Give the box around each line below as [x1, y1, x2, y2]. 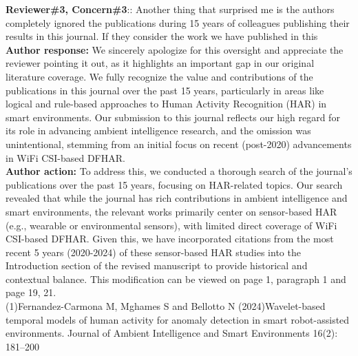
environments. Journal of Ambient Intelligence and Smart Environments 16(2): [6, 326, 338, 340]
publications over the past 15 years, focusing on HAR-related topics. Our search [6, 177, 343, 191]
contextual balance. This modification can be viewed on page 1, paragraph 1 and [6, 271, 346, 286]
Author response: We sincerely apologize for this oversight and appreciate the [6, 42, 344, 56]
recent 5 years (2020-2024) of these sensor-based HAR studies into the [6, 244, 301, 259]
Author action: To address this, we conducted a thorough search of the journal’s [6, 164, 352, 178]
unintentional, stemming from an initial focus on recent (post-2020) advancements [6, 136, 352, 151]
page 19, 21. [6, 285, 56, 300]
